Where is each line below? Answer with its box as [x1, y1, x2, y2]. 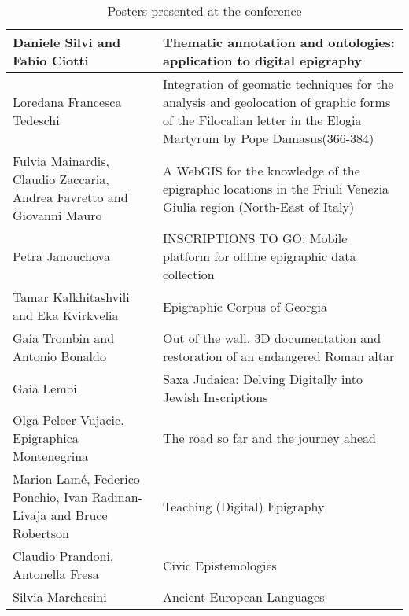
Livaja [13, 506, 47, 524]
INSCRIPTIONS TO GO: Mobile [162, 229, 348, 247]
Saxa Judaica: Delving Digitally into [162, 370, 363, 388]
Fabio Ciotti [13, 51, 89, 69]
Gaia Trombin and [13, 329, 115, 347]
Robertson [13, 524, 69, 542]
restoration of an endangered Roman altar [162, 347, 395, 365]
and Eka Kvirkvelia [13, 306, 119, 324]
